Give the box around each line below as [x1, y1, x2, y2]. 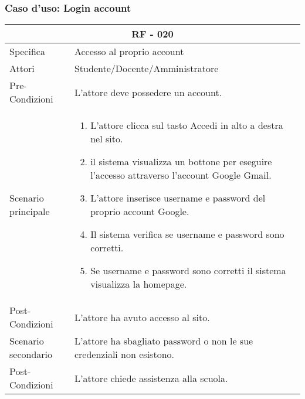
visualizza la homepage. [90, 277, 187, 291]
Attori [9, 62, 35, 76]
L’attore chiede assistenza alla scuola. [74, 371, 228, 385]
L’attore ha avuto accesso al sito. [74, 310, 210, 324]
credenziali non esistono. [74, 347, 174, 362]
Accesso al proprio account [74, 45, 184, 59]
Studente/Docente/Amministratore [74, 62, 219, 76]
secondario [9, 347, 53, 362]
